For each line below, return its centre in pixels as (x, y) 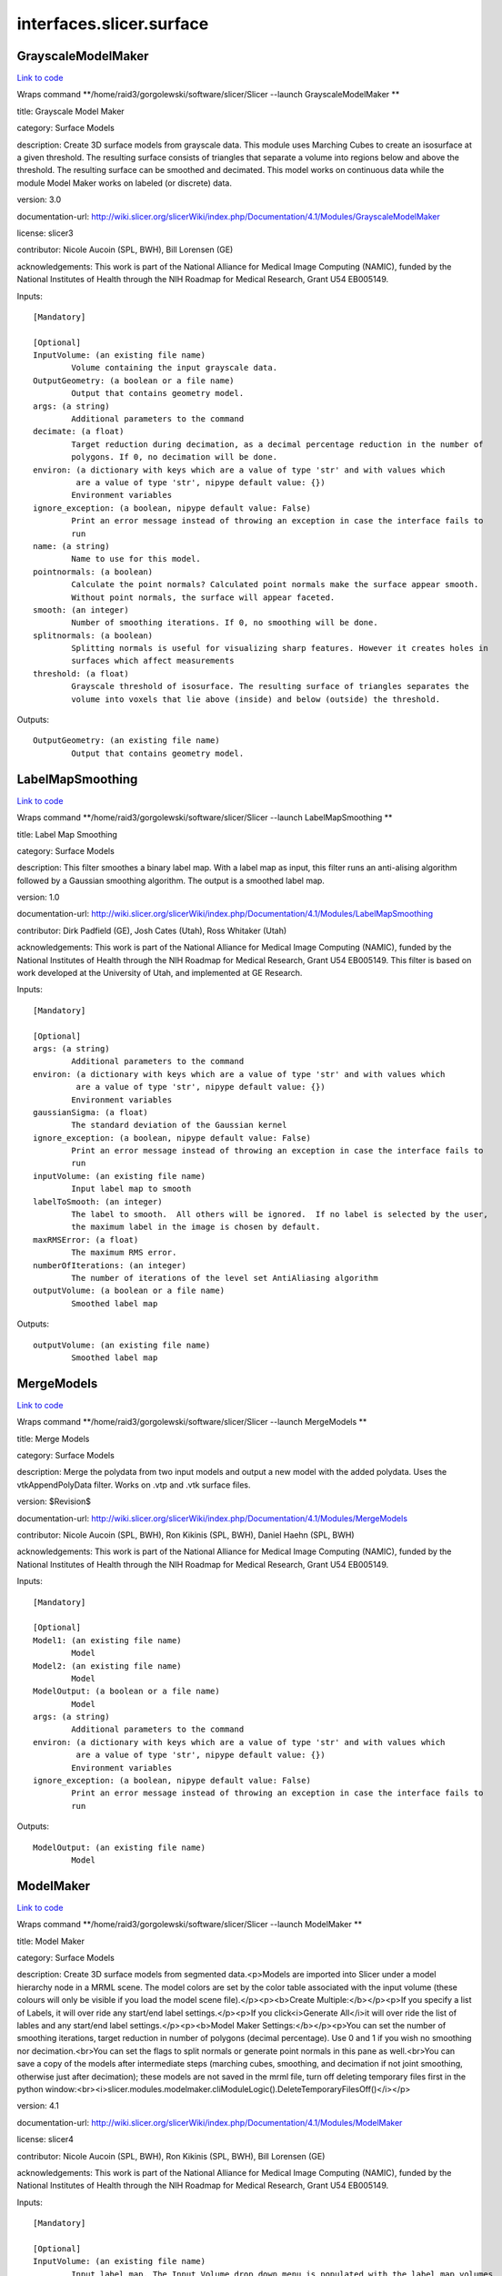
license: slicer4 (45, 2139)
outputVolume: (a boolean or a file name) (129, 1291)
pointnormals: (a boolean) (93, 572)
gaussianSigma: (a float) (91, 1112)
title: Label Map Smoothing (67, 834)
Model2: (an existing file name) (107, 1666)
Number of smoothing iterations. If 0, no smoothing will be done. (225, 623)
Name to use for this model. (136, 559)
